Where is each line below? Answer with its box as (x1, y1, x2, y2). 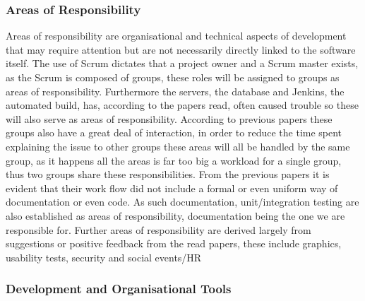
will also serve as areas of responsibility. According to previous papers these (6, 111, 333, 126)
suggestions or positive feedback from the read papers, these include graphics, (6, 236, 342, 251)
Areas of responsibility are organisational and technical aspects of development (6, 28, 347, 43)
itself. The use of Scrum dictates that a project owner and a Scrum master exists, (6, 56, 359, 71)
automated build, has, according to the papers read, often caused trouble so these (6, 98, 359, 112)
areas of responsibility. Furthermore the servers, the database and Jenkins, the (6, 83, 345, 98)
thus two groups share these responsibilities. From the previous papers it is (6, 167, 330, 182)
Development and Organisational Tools (6, 280, 232, 297)
